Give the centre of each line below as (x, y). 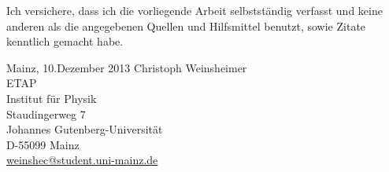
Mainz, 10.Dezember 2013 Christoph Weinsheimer (127, 67)
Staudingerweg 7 (46, 113)
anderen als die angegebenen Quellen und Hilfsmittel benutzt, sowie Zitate (186, 26)
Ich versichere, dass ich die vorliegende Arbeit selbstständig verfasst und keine (194, 10)
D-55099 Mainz (43, 144)
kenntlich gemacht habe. (65, 41)
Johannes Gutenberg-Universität (85, 129)
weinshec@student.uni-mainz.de (82, 160)
